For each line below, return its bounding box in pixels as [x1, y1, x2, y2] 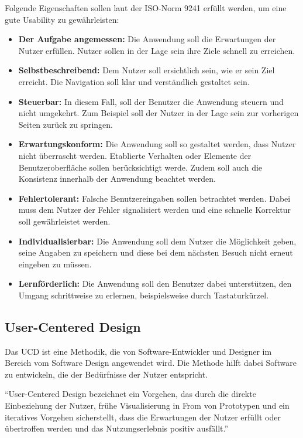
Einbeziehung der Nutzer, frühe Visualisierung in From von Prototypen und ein [5, 399, 290, 412]
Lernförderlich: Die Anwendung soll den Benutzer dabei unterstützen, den [18, 277, 292, 290]
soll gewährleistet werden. [18, 215, 111, 227]
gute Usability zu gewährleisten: [5, 13, 119, 25]
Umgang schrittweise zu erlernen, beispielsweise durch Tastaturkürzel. [18, 288, 269, 301]
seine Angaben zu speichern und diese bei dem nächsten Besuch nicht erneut [18, 246, 293, 259]
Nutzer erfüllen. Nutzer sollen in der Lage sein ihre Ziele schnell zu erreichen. [18, 44, 295, 56]
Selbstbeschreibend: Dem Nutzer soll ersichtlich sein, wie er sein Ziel [18, 64, 275, 76]
